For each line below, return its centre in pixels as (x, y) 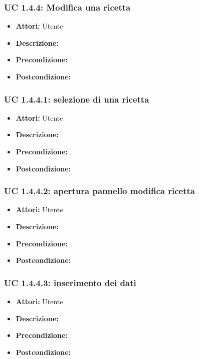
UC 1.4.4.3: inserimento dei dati (70, 282)
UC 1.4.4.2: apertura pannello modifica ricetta (100, 191)
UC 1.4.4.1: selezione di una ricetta (77, 99)
